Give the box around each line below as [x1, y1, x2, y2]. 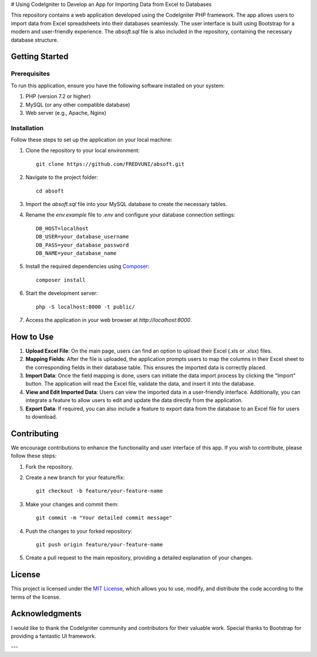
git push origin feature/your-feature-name [36, 541, 163, 547]
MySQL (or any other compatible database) [25, 101, 130, 108]
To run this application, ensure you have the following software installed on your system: [11, 82, 225, 89]
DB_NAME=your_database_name [36, 250, 117, 256]
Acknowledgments [11, 609, 82, 619]
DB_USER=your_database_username [36, 233, 129, 240]
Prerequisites [11, 69, 50, 78]
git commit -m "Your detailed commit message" [36, 515, 173, 521]
